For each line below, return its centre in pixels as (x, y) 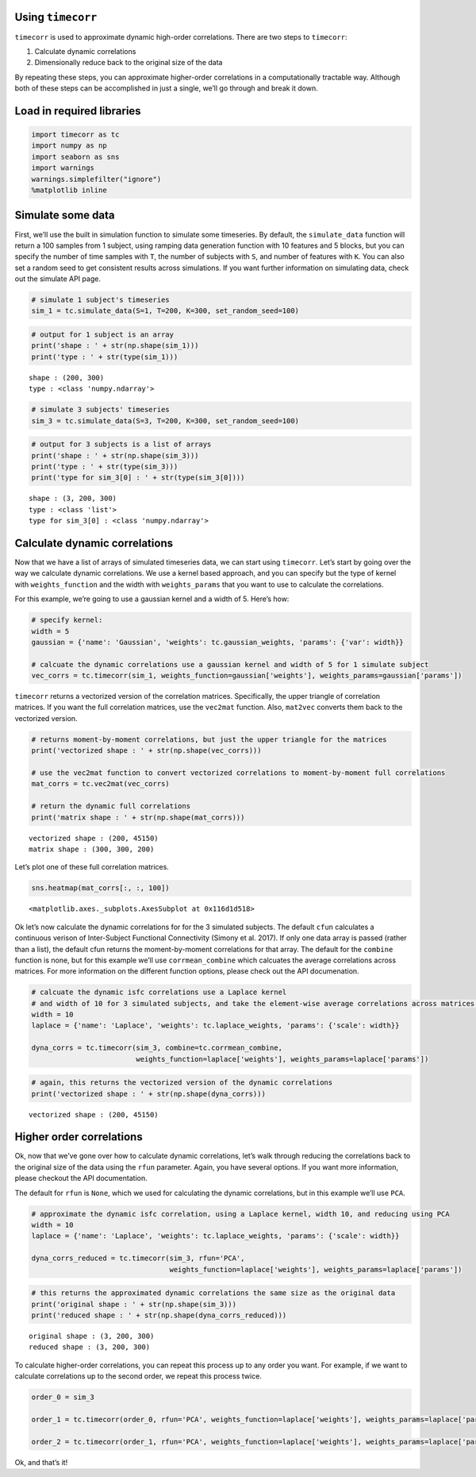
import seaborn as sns (75, 156)
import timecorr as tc (75, 135)
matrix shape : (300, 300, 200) (92, 849)
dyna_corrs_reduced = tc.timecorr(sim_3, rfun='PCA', (138, 1258)
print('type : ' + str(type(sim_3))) (105, 466)
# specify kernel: (67, 620)
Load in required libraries (78, 111)
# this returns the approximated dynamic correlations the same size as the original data (213, 1293)
